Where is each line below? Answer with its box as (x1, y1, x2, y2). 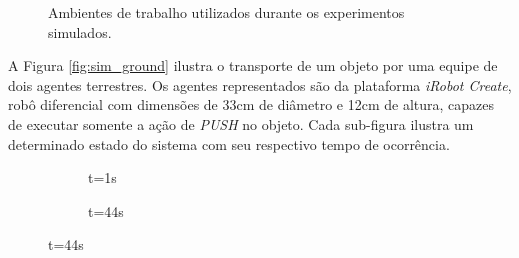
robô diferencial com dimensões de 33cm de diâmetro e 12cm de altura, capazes (8, 94, 495, 115)
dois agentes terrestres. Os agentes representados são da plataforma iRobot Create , (8, 74, 512, 95)
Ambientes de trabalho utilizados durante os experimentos (48, 2, 405, 22)
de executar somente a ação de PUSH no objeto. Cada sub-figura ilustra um (8, 113, 474, 134)
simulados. (48, 21, 112, 42)
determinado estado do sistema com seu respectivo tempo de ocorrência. (8, 133, 450, 154)
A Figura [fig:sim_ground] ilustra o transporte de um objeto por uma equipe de (8, 55, 498, 76)
